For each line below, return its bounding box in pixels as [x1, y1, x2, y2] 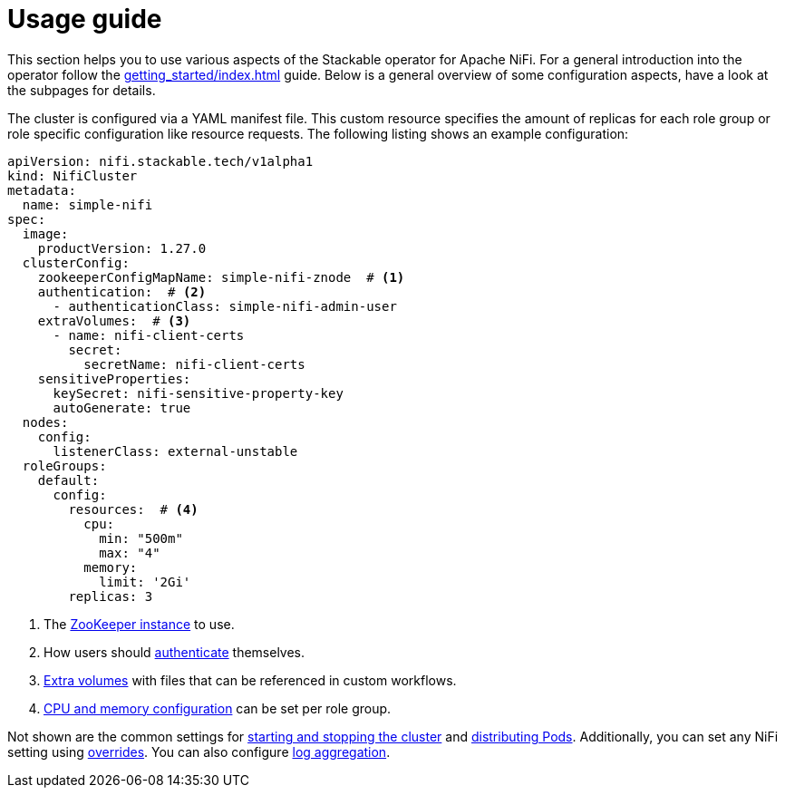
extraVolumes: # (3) [37, 313, 191, 328]
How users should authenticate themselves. [44, 644, 305, 660]
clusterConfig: [22, 255, 130, 270]
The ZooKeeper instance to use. [44, 616, 235, 632]
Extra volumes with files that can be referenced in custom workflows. [44, 672, 457, 688]
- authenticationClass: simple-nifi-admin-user [53, 298, 397, 314]
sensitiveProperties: [37, 371, 191, 386]
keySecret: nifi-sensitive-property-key [53, 385, 344, 401]
